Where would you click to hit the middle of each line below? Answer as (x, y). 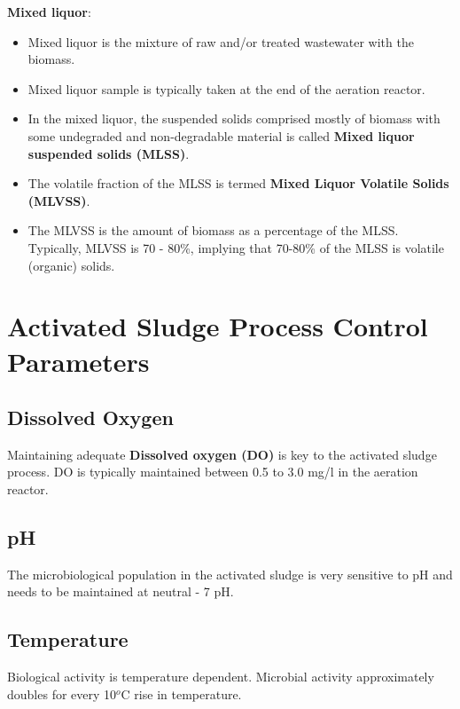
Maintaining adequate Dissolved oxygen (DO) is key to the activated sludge (222, 454)
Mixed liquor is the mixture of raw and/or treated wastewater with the (221, 41)
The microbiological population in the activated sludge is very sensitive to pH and (230, 574)
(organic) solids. (71, 265)
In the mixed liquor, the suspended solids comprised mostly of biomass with (234, 118)
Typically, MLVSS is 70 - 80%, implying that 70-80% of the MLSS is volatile (236, 247)
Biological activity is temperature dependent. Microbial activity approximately (221, 677)
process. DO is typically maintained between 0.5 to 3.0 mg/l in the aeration (213, 472)
